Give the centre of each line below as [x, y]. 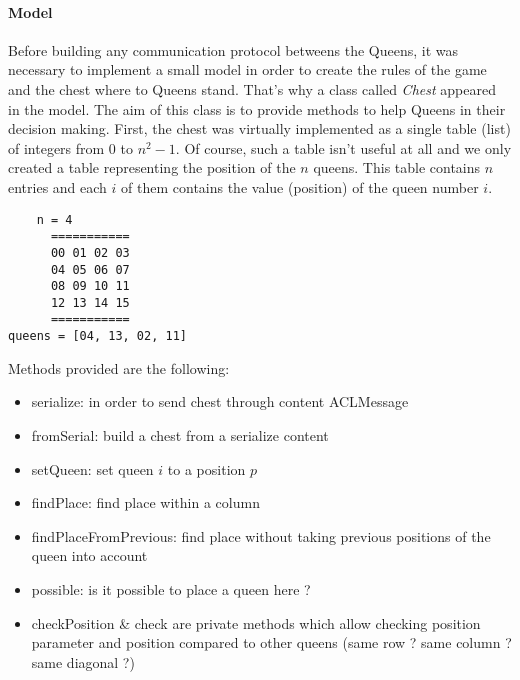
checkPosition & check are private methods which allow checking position [256, 622]
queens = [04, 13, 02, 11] [97, 336]
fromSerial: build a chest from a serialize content [180, 434]
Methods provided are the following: [119, 367]
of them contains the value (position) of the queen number [300, 186]
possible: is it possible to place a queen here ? [171, 588]
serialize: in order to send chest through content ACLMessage [220, 401]
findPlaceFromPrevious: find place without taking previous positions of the [261, 535]
